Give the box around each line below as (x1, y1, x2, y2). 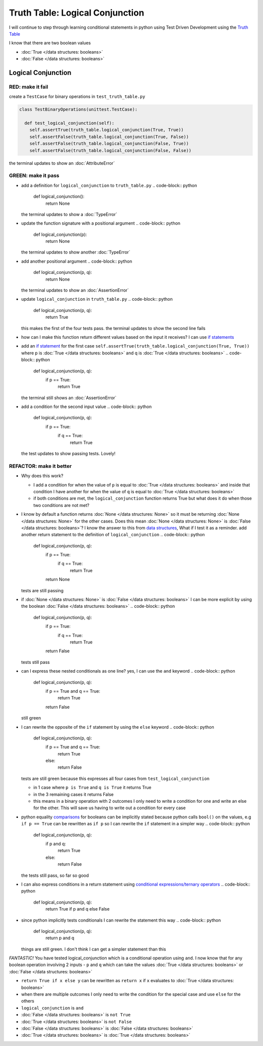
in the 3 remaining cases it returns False (33, 791, 114, 797)
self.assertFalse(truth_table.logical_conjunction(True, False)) (29, 134, 189, 139)
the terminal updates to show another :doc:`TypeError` (21, 249, 131, 255)
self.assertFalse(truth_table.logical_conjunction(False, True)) (29, 141, 189, 146)
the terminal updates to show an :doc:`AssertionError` (21, 288, 129, 293)
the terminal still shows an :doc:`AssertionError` (21, 395, 117, 401)
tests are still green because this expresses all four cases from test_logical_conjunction (21, 775, 209, 781)
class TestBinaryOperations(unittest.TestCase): (19, 107, 138, 112)
